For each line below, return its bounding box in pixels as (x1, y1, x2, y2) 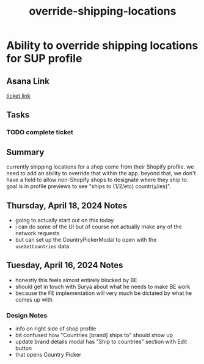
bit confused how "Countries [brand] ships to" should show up (15, 332, 173, 339)
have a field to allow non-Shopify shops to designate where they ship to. (6, 176, 189, 184)
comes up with (15, 296, 53, 303)
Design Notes (6, 311, 48, 319)
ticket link (6, 92, 31, 99)
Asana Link (6, 76, 50, 86)
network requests (15, 229, 60, 236)
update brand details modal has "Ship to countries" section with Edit (15, 338, 188, 346)
